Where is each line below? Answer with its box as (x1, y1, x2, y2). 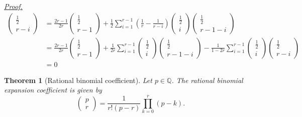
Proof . (4, 1, 23, 11)
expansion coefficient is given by (4, 84, 102, 95)
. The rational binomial (171, 74, 243, 85)
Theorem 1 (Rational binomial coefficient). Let (4, 74, 152, 85)
